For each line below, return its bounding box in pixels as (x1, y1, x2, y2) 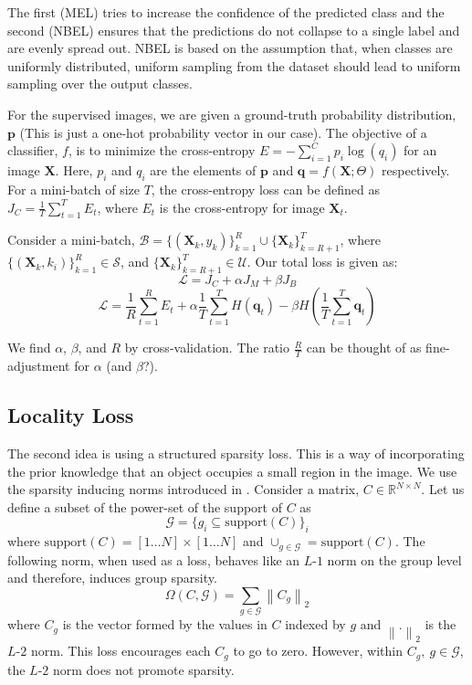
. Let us (421, 479, 465, 499)
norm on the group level (327, 550, 462, 569)
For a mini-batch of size (7, 179, 140, 198)
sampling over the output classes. (7, 74, 193, 93)
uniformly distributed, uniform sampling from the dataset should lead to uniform (7, 56, 461, 75)
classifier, (7, 141, 58, 160)
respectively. (382, 161, 450, 180)
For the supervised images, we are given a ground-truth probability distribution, (7, 104, 456, 123)
